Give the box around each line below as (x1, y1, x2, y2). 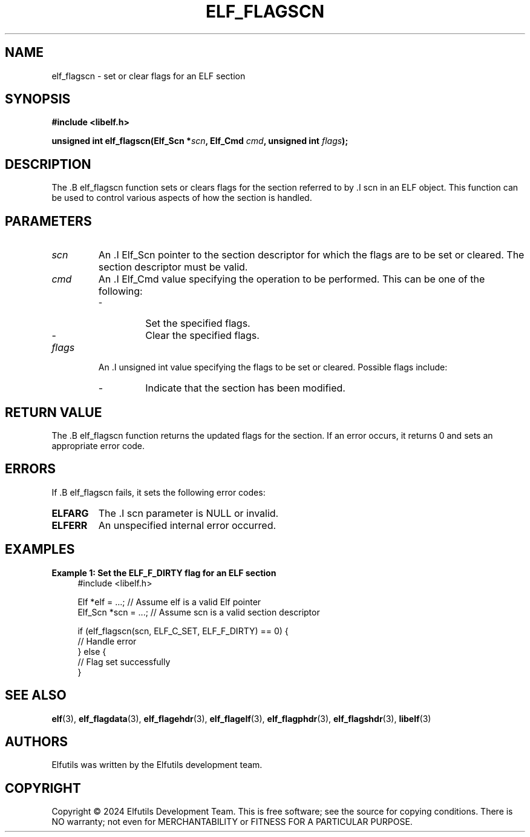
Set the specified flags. (145, 317, 250, 330)
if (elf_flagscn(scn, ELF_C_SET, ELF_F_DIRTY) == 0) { (77, 625, 289, 636)
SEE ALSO (5, 688, 67, 703)
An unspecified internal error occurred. (98, 519, 276, 531)
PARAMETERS (5, 213, 92, 229)
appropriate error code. (51, 440, 145, 451)
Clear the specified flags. (145, 329, 260, 342)
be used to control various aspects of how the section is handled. (51, 192, 312, 203)
